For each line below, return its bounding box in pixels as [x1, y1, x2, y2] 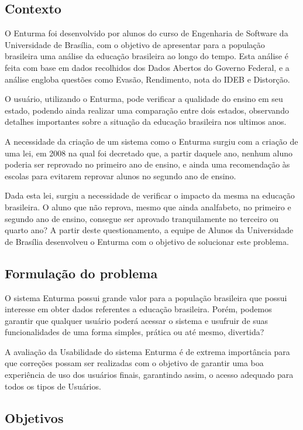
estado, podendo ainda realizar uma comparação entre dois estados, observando [5, 104, 289, 116]
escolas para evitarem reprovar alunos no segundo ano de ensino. [5, 169, 236, 182]
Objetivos [5, 408, 64, 426]
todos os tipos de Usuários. [5, 380, 101, 392]
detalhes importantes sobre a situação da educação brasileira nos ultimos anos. [5, 115, 287, 128]
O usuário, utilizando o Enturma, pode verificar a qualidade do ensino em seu [5, 93, 283, 105]
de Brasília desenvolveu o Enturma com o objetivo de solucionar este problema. [5, 235, 289, 247]
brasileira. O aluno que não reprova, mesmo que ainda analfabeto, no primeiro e [5, 200, 291, 213]
